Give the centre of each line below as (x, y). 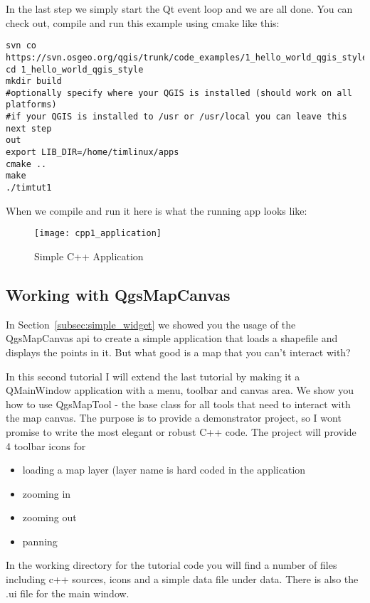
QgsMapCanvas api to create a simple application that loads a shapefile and (172, 338)
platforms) (31, 105)
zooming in (47, 493)
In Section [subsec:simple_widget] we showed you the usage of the (151, 324)
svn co (21, 46)
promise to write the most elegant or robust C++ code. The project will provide (181, 431)
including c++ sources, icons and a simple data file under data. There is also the (182, 579)
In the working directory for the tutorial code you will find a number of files (171, 565)
